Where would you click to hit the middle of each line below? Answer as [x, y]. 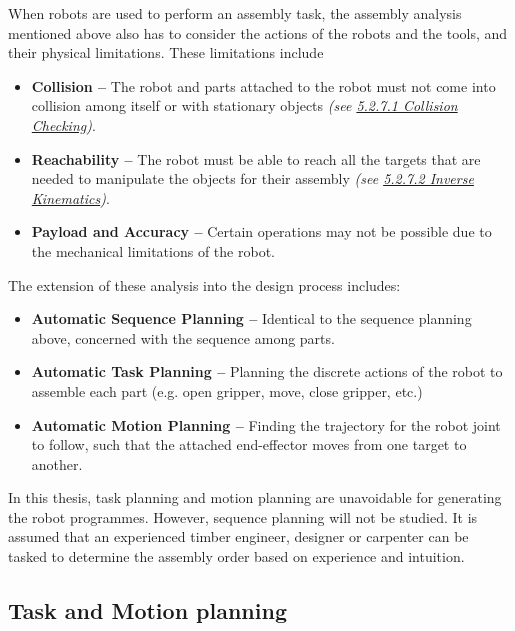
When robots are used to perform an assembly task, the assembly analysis [235, 13]
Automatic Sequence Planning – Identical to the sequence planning [251, 318]
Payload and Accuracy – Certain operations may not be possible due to [261, 231]
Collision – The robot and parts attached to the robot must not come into [263, 85]
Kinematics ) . [70, 197]
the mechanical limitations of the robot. [153, 250]
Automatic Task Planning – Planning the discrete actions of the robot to [267, 371]
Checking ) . [63, 124]
